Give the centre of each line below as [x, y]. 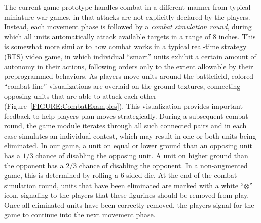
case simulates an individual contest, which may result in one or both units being [130, 135]
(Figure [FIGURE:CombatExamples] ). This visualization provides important [123, 105]
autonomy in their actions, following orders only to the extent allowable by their [129, 66]
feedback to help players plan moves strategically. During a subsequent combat [126, 116]
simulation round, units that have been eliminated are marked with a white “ [124, 185]
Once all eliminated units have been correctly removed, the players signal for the [129, 205]
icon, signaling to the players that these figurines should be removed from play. [127, 195]
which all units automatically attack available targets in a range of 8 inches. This [130, 36]
